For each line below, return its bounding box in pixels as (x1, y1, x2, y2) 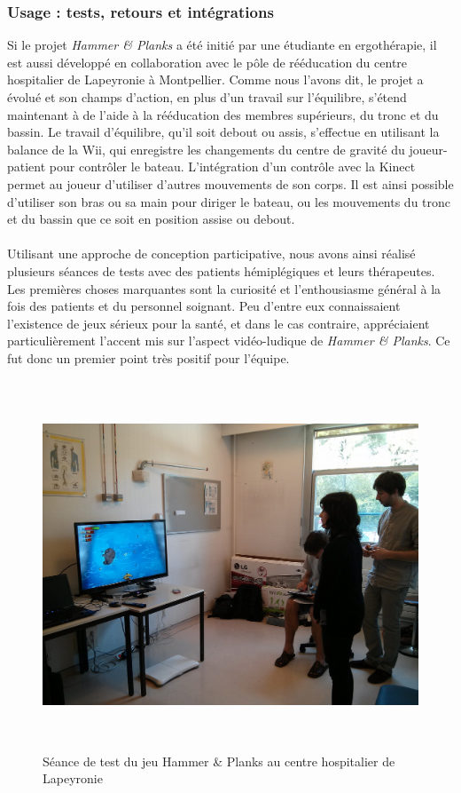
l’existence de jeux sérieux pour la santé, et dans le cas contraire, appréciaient (7, 313, 430, 332)
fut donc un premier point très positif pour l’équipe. (7, 348, 290, 367)
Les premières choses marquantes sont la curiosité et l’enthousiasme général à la (7, 279, 441, 297)
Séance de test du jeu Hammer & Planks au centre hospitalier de (43, 751, 395, 770)
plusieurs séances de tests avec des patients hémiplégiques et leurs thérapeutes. (7, 261, 435, 280)
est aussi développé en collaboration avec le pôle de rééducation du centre (7, 52, 408, 71)
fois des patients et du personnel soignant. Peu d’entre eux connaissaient (7, 297, 401, 315)
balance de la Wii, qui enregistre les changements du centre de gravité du (7, 139, 405, 158)
